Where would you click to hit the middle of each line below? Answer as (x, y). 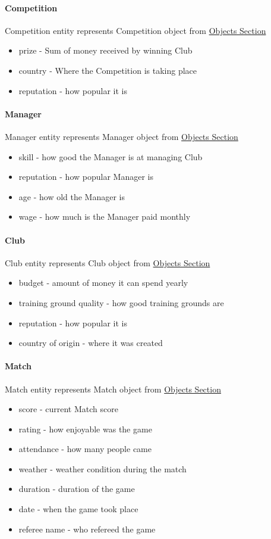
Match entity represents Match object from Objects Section (113, 389)
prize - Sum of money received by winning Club (105, 50)
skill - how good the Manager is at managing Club (111, 156)
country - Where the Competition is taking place (108, 70)
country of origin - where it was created (91, 343)
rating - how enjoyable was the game (85, 429)
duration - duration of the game (77, 489)
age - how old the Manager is (72, 196)
